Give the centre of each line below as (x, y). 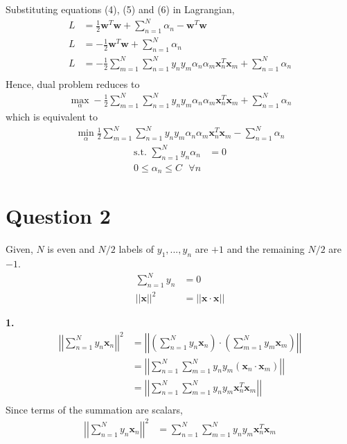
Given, (19, 249)
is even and (71, 249)
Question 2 (58, 216)
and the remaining (266, 249)
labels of (136, 249)
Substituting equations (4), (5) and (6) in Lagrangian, (120, 9)
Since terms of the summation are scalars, (94, 409)
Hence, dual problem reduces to (73, 83)
